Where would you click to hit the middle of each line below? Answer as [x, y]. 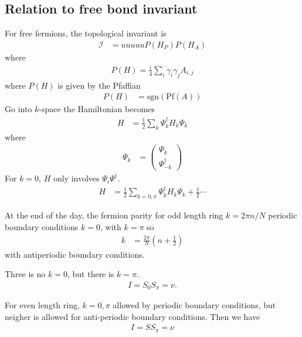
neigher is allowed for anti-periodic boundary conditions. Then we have [133, 316]
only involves [76, 178]
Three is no [25, 274]
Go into [18, 109]
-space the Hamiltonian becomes [97, 109]
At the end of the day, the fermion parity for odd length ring [114, 215]
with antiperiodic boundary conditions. [75, 254]
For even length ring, [42, 305]
